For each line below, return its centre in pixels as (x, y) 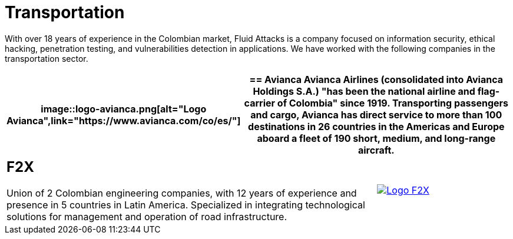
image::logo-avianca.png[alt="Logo (124, 109)
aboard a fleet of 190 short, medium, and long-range (376, 138)
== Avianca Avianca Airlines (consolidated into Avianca (376, 79)
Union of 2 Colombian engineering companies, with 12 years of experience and (182, 193)
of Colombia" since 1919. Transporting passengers (393, 103)
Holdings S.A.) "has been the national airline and (364, 91)
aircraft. (376, 150)
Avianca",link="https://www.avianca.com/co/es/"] (124, 120)
